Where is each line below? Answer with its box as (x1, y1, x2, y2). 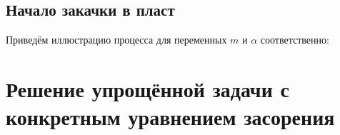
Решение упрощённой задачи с (6, 74, 289, 103)
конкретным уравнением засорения (6, 102, 335, 131)
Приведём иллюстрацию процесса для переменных (6, 32, 227, 47)
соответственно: (260, 32, 329, 47)
